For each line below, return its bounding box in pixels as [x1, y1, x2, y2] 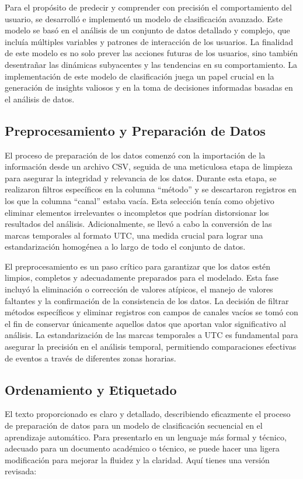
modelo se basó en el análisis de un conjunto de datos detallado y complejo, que [5, 24, 290, 36]
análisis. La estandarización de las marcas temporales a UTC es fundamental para [5, 329, 298, 341]
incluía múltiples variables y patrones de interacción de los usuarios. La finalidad [5, 35, 293, 47]
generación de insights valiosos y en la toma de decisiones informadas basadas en [5, 81, 293, 94]
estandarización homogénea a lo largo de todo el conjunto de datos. [5, 240, 246, 253]
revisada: [5, 465, 37, 477]
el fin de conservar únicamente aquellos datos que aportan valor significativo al [5, 317, 286, 329]
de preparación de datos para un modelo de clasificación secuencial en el [5, 419, 263, 432]
